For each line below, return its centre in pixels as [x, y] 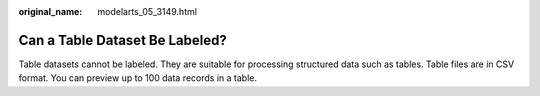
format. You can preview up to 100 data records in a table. [137, 78]
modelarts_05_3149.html [147, 11]
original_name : [50, 11]
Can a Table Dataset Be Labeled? [122, 40]
